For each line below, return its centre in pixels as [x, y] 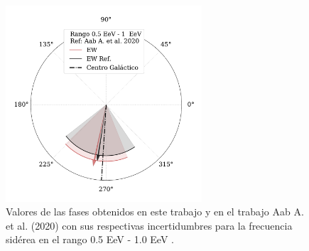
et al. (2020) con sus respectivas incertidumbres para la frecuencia [149, 225]
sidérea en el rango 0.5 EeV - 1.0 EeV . [90, 239]
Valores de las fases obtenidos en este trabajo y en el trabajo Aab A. [155, 212]
